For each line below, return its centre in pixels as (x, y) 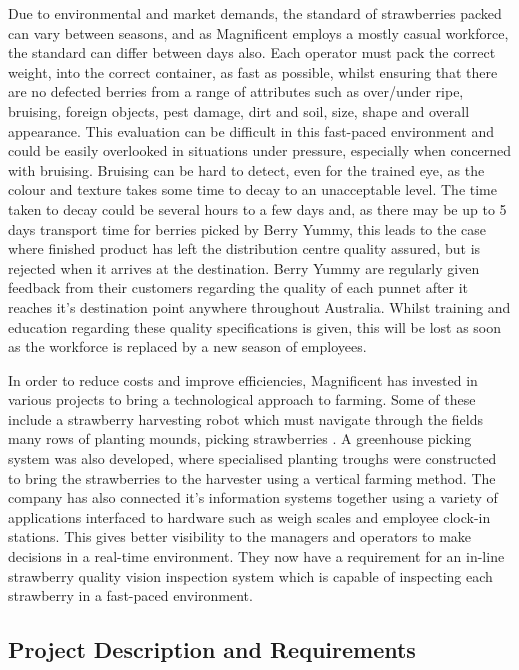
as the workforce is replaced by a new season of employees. (187, 346)
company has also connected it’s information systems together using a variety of (253, 497)
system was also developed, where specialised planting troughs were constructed (252, 458)
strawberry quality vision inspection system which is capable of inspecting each (250, 575)
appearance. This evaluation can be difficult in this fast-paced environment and (251, 130)
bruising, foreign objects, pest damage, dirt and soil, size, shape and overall (239, 110)
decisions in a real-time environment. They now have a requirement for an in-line (256, 556)
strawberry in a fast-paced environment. (130, 595)
